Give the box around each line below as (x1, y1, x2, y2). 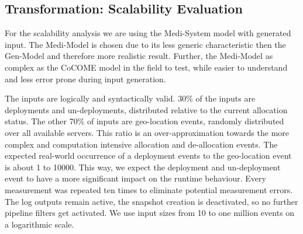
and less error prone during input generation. (5, 72, 166, 85)
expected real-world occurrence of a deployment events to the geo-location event (5, 149, 292, 162)
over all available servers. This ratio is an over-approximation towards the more (5, 126, 289, 138)
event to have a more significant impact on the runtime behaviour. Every (5, 172, 266, 184)
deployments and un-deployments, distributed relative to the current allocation (5, 103, 288, 116)
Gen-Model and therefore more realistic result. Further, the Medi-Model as (5, 50, 273, 62)
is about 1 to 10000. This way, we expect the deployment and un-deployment (5, 160, 281, 173)
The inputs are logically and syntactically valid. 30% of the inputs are (5, 92, 256, 104)
